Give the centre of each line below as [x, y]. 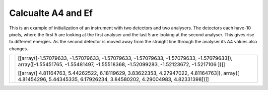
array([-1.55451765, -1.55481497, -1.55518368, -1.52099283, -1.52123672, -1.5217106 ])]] [122, 65]
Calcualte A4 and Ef [51, 13]
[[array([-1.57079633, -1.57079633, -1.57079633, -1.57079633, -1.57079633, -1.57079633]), [125, 58]
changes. [19, 48]
